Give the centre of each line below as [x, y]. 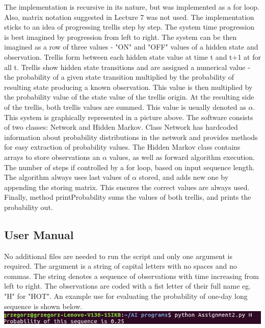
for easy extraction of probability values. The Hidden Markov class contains [122, 147]
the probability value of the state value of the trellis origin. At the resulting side [129, 97]
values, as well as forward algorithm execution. [182, 157]
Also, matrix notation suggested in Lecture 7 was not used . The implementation [129, 17]
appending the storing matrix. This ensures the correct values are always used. [127, 187]
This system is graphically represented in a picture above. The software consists [129, 117]
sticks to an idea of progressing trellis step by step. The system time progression [129, 27]
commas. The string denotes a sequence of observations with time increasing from [131, 276]
